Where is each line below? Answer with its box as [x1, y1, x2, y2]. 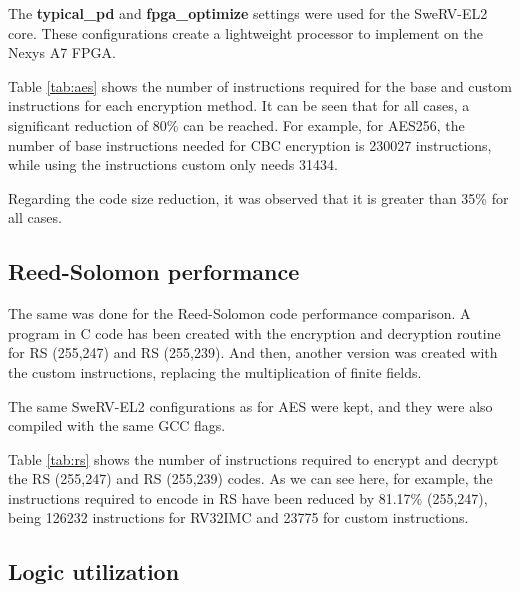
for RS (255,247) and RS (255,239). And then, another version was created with [8, 342, 498, 363]
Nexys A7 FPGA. [8, 42, 116, 63]
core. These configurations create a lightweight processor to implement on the [8, 22, 483, 43]
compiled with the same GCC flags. [8, 415, 226, 436]
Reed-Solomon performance [8, 256, 300, 287]
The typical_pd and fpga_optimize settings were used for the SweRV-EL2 [8, 3, 488, 23]
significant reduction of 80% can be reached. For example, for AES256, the [8, 114, 465, 135]
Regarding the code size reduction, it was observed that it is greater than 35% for [8, 187, 509, 208]
